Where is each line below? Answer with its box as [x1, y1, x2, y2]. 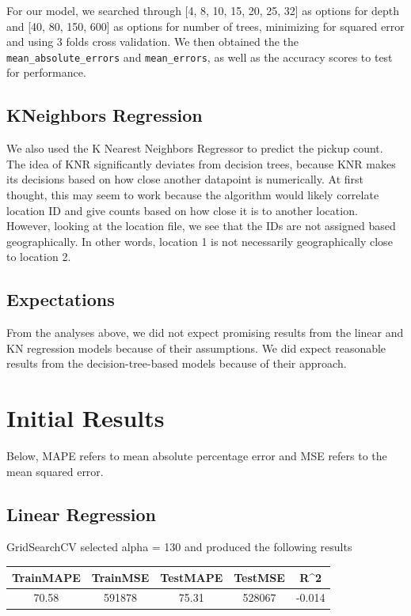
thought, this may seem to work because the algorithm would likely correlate [6, 187, 379, 203]
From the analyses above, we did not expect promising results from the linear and [6, 324, 404, 341]
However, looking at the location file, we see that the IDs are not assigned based [6, 217, 396, 234]
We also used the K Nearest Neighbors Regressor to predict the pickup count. [6, 140, 383, 157]
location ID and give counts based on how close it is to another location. [6, 202, 358, 218]
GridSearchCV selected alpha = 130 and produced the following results [6, 539, 352, 555]
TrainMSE [91, 569, 150, 585]
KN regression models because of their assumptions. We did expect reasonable [6, 339, 386, 356]
